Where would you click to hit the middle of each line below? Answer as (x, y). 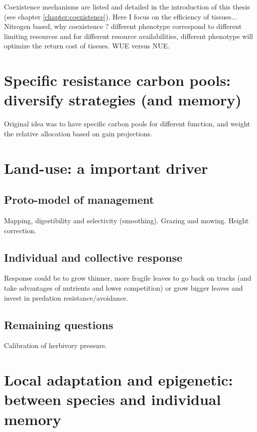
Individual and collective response (93, 257)
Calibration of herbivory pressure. (56, 345)
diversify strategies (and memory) (123, 100)
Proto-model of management (79, 200)
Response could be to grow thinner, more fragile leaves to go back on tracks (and (128, 278)
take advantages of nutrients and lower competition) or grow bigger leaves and (124, 288)
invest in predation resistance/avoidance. (66, 297)
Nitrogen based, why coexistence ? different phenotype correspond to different (123, 26)
